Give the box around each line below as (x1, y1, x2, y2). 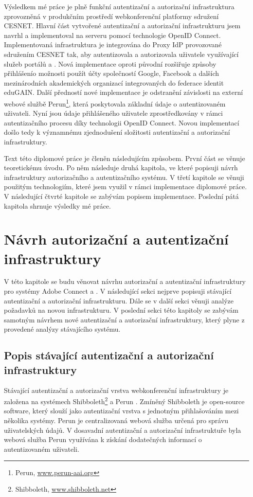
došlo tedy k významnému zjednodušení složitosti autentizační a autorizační (4, 127, 230, 137)
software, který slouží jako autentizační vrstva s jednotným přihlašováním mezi (4, 406, 239, 416)
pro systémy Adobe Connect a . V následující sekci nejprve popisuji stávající (4, 286, 232, 296)
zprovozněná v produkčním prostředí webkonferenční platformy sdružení (4, 11, 219, 21)
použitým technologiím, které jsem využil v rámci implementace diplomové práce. (4, 181, 247, 192)
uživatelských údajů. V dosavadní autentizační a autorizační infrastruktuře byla (4, 425, 241, 435)
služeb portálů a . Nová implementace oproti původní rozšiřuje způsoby (4, 58, 217, 69)
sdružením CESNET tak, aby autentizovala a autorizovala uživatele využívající (4, 49, 239, 59)
